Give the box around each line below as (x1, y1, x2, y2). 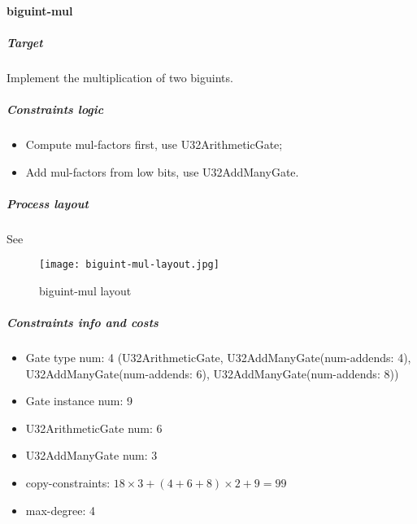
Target (7, 33, 43, 50)
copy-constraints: (25, 474, 111, 491)
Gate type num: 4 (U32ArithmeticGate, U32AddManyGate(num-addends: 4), (25, 349, 411, 366)
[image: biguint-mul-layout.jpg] (39, 259, 219, 271)
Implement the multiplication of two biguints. (7, 68, 233, 85)
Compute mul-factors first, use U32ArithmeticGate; (25, 135, 283, 152)
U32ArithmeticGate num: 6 (25, 419, 163, 436)
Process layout (7, 194, 89, 212)
